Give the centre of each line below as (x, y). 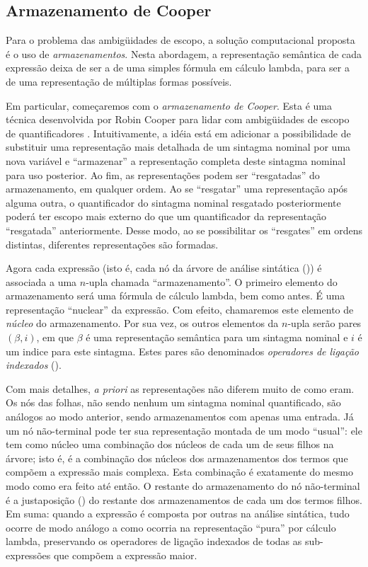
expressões (28, 555)
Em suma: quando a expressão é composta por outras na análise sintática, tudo (178, 514)
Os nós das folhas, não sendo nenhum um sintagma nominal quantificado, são (173, 402)
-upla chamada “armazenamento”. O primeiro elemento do (212, 281)
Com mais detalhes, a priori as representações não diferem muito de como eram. (180, 388)
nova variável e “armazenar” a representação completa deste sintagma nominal (176, 160)
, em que (55, 337)
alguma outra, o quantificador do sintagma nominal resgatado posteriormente (173, 202)
